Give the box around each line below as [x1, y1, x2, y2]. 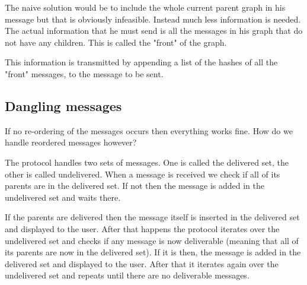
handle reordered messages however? [5, 136, 137, 148]
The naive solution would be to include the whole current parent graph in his [5, 1, 286, 13]
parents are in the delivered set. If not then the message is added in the [5, 179, 264, 192]
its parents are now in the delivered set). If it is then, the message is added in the [5, 246, 301, 258]
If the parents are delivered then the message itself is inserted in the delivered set [5, 211, 300, 223]
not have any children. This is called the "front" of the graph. [5, 36, 227, 48]
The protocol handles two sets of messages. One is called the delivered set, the [5, 156, 289, 168]
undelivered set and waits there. [5, 191, 121, 203]
